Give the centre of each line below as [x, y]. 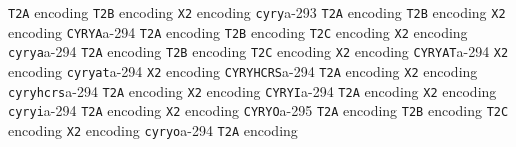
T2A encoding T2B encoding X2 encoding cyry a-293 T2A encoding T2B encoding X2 [257, 12]
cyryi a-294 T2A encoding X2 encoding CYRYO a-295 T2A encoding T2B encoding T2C [258, 110]
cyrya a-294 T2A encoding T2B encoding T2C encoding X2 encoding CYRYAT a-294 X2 [258, 51]
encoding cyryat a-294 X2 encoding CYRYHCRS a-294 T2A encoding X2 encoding [243, 70]
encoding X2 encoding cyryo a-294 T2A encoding [153, 129]
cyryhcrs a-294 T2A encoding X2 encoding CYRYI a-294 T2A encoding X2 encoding [252, 90]
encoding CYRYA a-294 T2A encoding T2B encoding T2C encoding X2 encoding [238, 31]
